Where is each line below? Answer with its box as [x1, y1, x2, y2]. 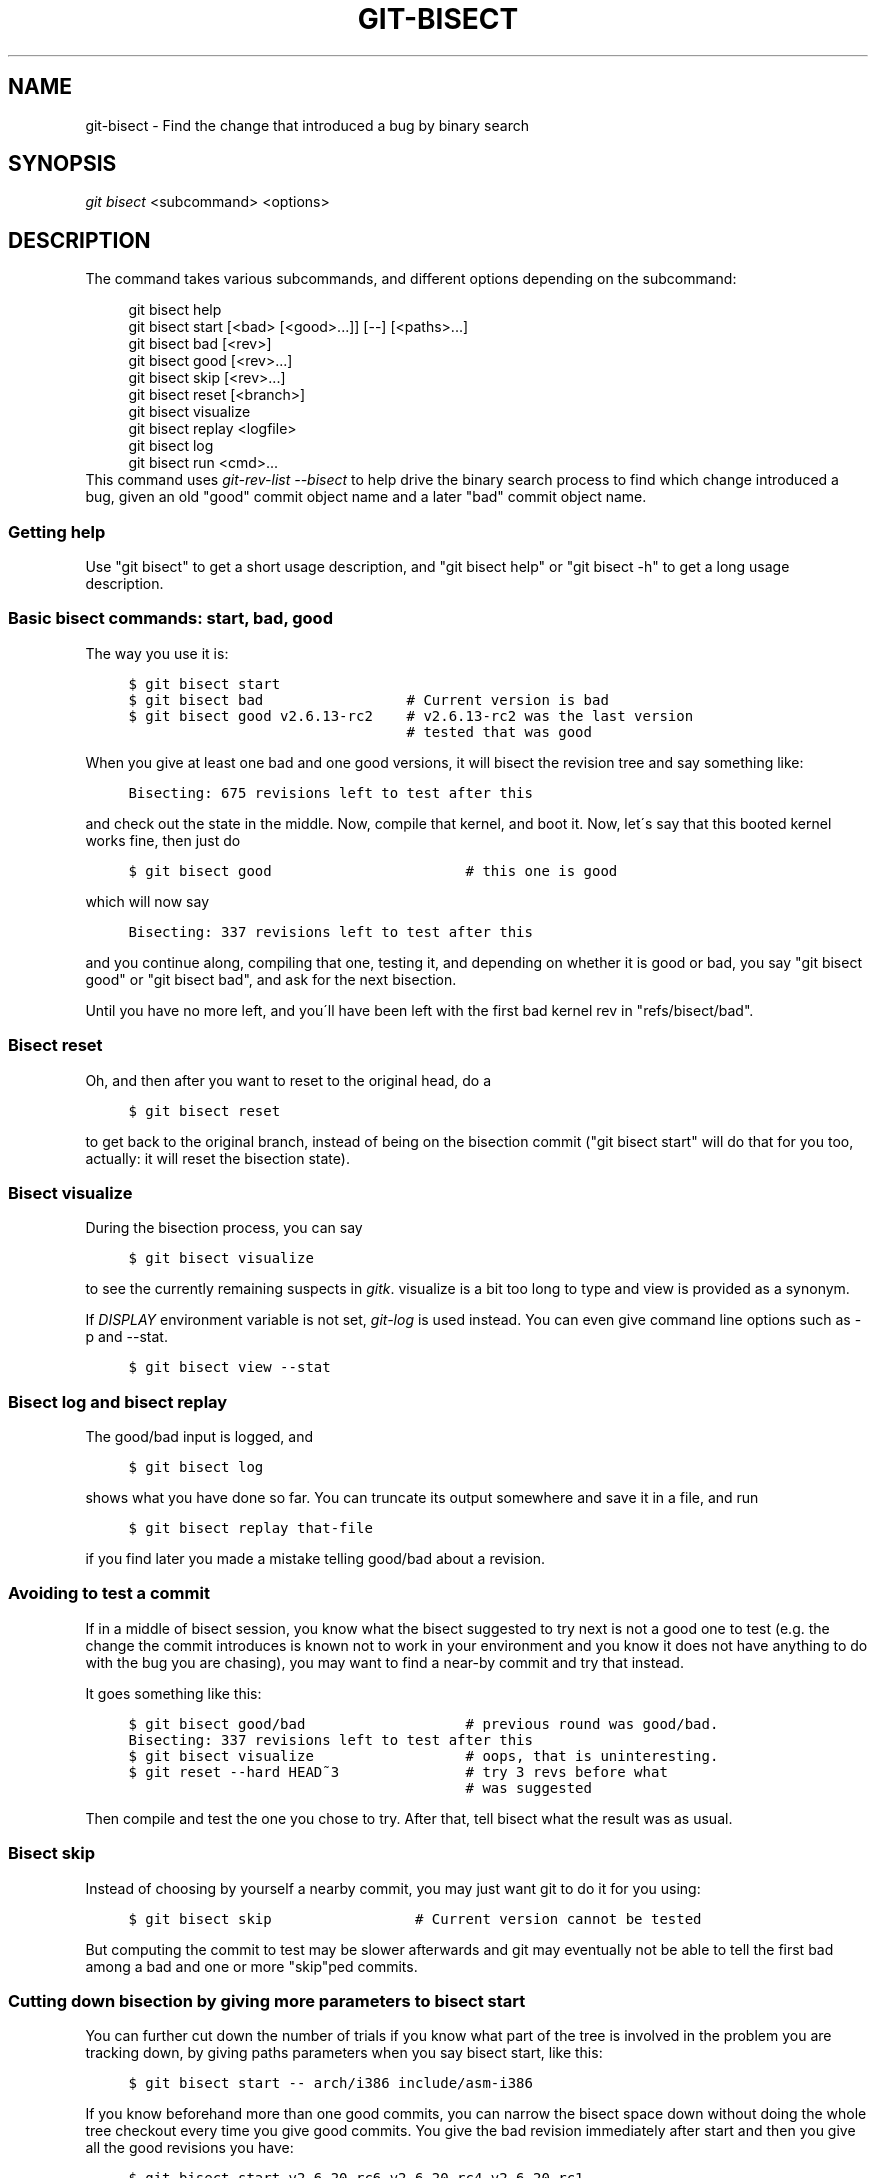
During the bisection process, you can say [85, 1219, 363, 1237]
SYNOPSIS [8, 151, 117, 177]
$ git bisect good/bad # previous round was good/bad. [128, 1715, 719, 1732]
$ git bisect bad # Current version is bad [128, 691, 609, 708]
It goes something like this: [85, 1684, 262, 1702]
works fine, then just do [85, 831, 241, 849]
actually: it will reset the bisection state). [85, 1149, 350, 1167]
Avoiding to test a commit [8, 1583, 210, 1604]
